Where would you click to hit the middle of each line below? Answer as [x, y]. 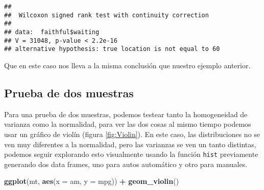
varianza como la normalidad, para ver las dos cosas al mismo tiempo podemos [128, 124]
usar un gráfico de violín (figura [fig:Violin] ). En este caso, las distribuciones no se [132, 134]
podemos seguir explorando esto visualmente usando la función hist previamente [131, 154]
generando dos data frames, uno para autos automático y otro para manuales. [126, 164]
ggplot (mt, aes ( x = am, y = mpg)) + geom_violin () [92, 181]
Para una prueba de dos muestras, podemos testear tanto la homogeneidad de [126, 114]
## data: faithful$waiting [52, 32]
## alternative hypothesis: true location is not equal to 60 [112, 49]
